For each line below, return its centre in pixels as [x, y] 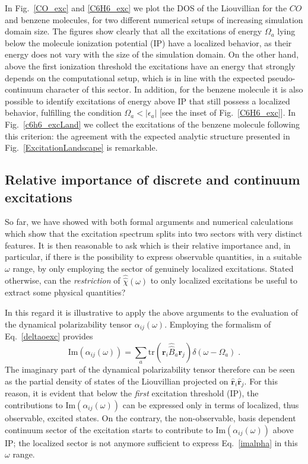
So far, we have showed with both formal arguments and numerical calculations [149, 222]
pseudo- [281, 77]
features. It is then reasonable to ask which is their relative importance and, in [148, 245]
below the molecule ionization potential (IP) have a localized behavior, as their [148, 42]
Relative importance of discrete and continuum [153, 179]
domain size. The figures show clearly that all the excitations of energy [134, 31]
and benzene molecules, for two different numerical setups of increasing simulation [154, 19]
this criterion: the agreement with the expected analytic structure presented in [147, 136]
